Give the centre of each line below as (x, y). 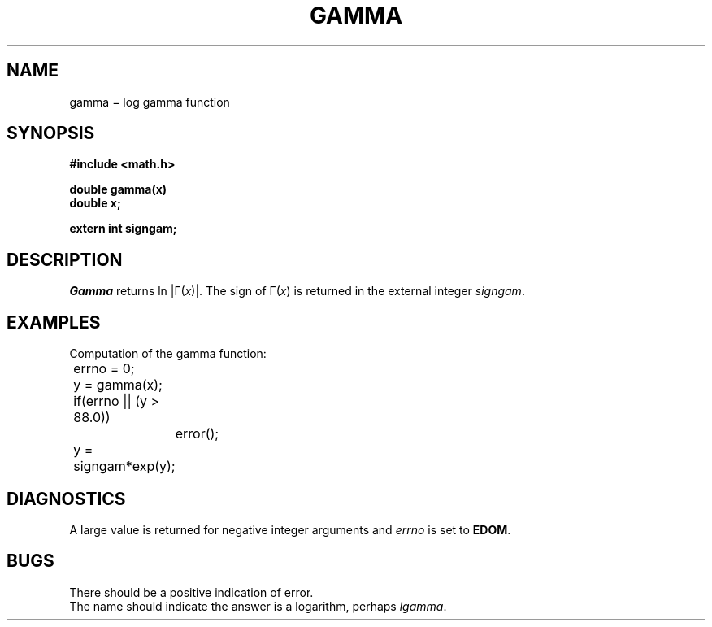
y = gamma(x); (118, 385)
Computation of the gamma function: (168, 354)
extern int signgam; (123, 229)
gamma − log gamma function (150, 102)
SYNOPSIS (51, 133)
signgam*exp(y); (124, 466)
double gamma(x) (118, 189)
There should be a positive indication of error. (191, 592)
